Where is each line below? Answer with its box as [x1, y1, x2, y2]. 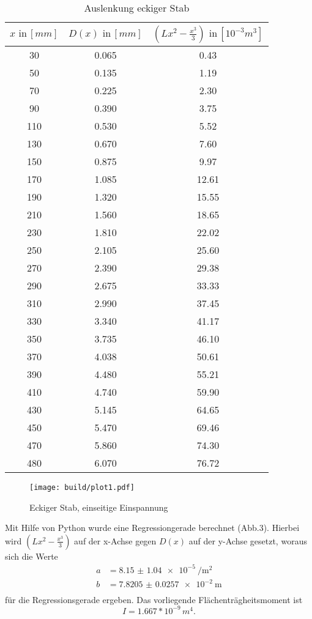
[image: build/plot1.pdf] [29, 483, 135, 492]
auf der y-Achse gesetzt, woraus [188, 534, 307, 547]
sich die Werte [5, 549, 58, 562]
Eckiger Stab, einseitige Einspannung [29, 500, 168, 513]
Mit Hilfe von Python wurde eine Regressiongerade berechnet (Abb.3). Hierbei [5, 521, 300, 534]
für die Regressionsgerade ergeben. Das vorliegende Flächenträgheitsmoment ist [5, 593, 303, 606]
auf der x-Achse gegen [74, 534, 157, 547]
